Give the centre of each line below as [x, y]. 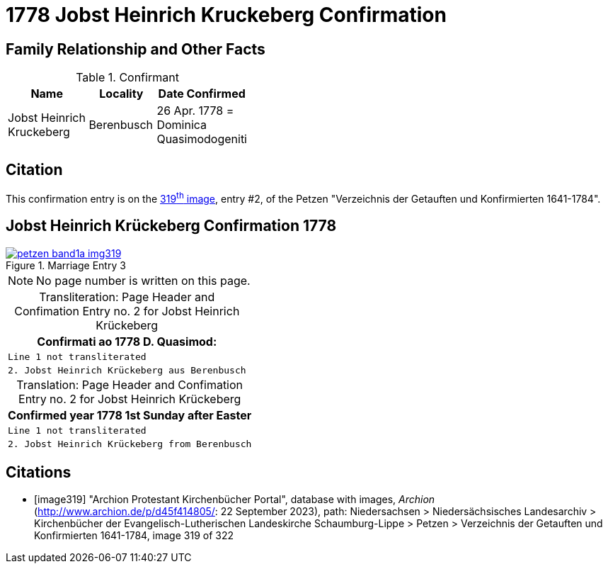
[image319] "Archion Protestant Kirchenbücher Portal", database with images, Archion [235, 500]
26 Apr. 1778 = [195, 111]
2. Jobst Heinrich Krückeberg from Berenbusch [130, 444]
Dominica [182, 125]
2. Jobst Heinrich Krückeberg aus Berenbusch [127, 370]
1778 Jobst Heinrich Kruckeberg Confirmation [226, 15]
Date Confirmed [202, 94]
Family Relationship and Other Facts [136, 49]
